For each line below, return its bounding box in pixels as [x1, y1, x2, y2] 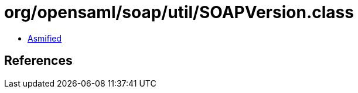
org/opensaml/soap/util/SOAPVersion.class [4, 2, 354, 22]
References [4, 53, 73, 68]
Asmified [28, 33, 62, 43]
